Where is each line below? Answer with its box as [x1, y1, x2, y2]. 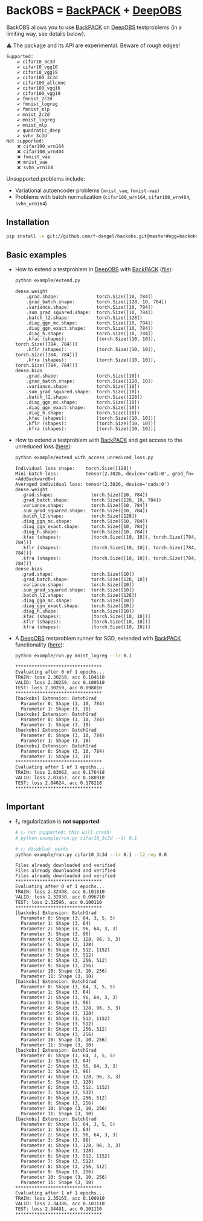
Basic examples [6, 250, 67, 260]
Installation [6, 217, 50, 227]
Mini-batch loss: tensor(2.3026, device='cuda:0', [14, 471, 170, 477]
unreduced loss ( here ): [14, 443, 72, 450]
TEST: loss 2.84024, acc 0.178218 [14, 780, 102, 786]
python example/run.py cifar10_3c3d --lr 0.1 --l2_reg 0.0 [14, 851, 167, 858]
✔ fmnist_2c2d [17, 95, 53, 101]
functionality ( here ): [14, 641, 65, 648]
